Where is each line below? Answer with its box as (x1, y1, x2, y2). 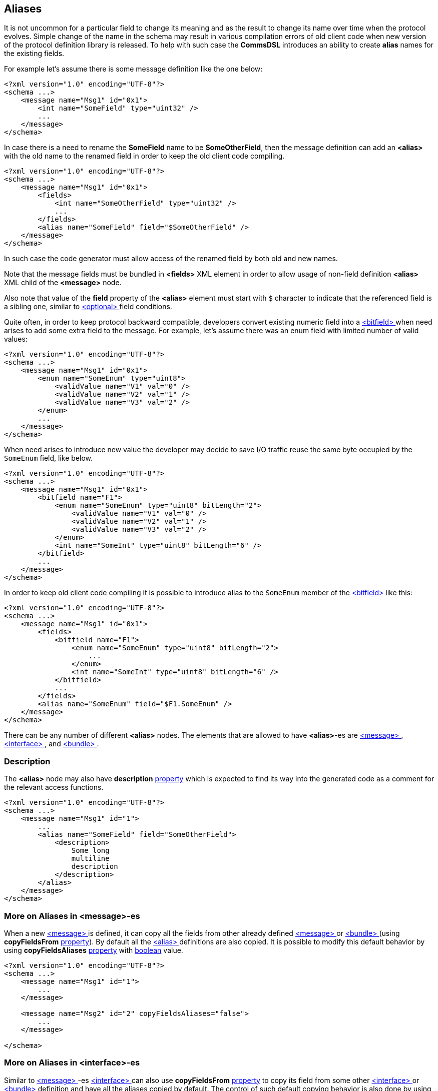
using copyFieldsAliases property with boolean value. (4, 945, 183, 954)
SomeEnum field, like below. (4, 454, 93, 463)
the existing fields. (4, 49, 65, 58)
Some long (71, 846, 110, 855)
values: (4, 335, 28, 344)
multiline (71, 854, 110, 863)
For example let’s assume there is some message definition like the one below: (4, 65, 263, 74)
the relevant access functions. (4, 783, 104, 792)
